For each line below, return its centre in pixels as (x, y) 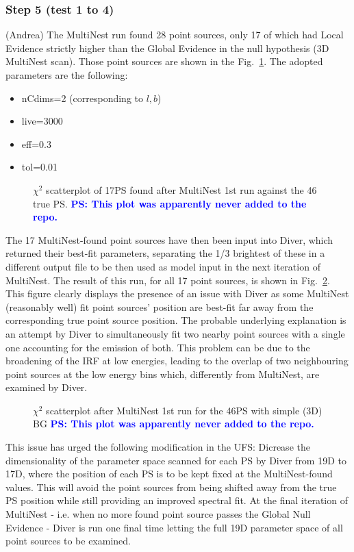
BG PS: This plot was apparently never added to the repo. (174, 424)
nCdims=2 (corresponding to (82, 98)
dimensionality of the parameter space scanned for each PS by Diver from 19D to (176, 460)
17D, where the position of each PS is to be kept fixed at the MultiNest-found (169, 474)
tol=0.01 (39, 167)
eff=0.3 (36, 143)
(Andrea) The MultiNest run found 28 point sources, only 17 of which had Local (175, 35)
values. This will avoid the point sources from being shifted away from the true (171, 487)
